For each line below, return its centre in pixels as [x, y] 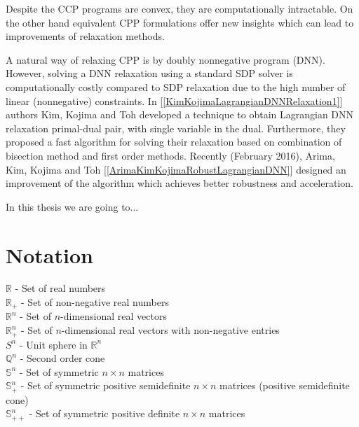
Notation [49, 254]
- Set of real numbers [60, 288]
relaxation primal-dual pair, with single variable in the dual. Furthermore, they [176, 128]
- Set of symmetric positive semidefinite [106, 385]
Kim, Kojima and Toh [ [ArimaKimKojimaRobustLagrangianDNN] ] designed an [176, 169]
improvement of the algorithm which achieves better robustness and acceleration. [179, 183]
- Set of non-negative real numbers [95, 302]
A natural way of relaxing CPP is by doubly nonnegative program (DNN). [165, 59]
